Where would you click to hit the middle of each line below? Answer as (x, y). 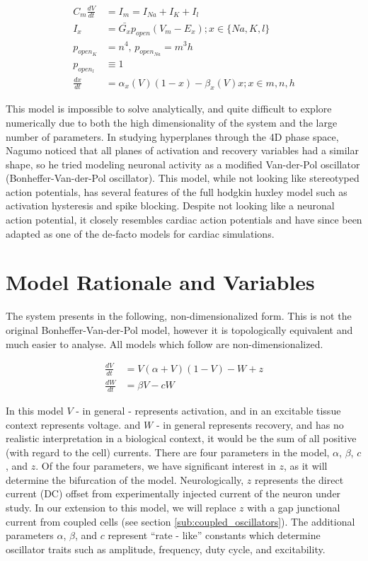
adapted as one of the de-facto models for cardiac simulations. (140, 233)
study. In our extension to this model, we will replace (121, 508)
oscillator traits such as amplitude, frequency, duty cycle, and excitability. (166, 549)
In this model (35, 410)
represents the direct (299, 479)
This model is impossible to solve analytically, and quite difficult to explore (169, 109)
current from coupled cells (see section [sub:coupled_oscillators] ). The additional (180, 521)
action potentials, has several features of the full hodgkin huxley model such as (177, 191)
